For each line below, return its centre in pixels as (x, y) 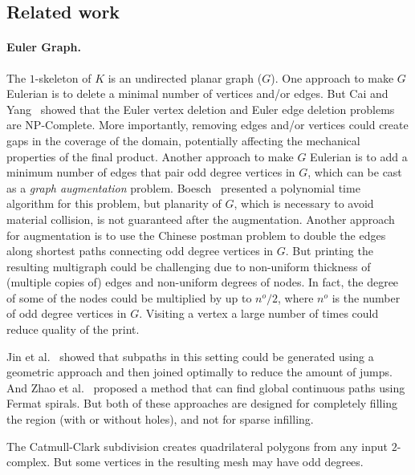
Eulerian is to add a (359, 156)
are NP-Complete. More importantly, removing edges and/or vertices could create (207, 125)
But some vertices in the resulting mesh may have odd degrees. (208, 462)
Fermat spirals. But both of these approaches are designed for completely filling (202, 403)
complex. (28, 462)
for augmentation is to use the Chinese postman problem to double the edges (196, 235)
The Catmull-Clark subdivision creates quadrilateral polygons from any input (197, 446)
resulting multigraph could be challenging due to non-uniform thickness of (189, 266)
